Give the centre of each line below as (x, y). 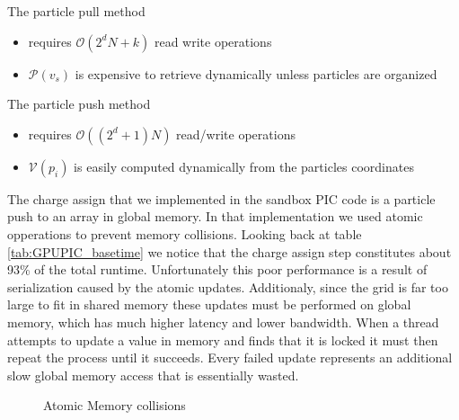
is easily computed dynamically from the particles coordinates (244, 166)
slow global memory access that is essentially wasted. (153, 375)
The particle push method (79, 104)
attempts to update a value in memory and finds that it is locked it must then (223, 340)
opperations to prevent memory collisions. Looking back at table (185, 233)
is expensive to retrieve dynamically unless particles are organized (256, 73)
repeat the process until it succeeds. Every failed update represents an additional (230, 357)
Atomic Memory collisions (115, 405)
